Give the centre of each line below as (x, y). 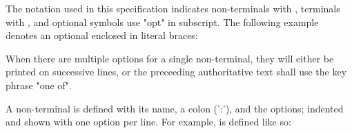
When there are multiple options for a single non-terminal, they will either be (170, 58)
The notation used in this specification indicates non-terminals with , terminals (173, 8)
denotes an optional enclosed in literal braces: (102, 35)
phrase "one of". (39, 85)
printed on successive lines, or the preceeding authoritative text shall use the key (176, 72)
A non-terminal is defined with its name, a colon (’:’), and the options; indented (175, 108)
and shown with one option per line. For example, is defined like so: (148, 122)
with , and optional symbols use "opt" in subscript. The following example (162, 22)
